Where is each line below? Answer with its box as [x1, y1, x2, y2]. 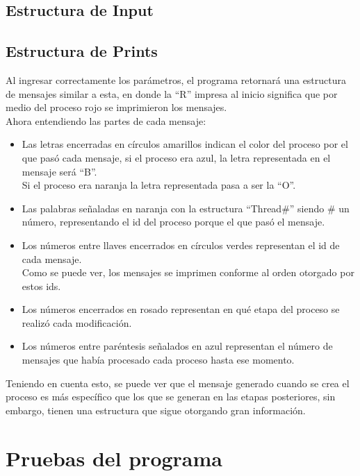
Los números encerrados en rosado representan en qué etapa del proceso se [22, 302, 340, 316]
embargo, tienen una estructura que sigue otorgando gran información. [6, 402, 306, 417]
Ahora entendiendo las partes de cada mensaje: [6, 113, 206, 128]
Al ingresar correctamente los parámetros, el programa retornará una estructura [6, 72, 347, 87]
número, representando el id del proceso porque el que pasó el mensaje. [22, 214, 325, 229]
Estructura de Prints [6, 40, 158, 62]
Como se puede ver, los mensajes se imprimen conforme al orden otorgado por [22, 265, 354, 280]
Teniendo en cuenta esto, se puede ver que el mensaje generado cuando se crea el [6, 375, 350, 390]
